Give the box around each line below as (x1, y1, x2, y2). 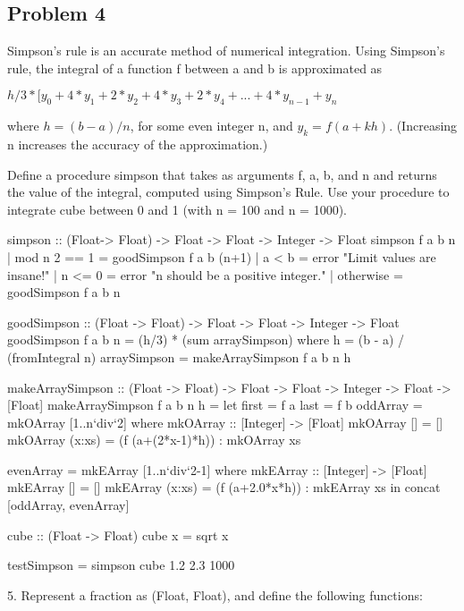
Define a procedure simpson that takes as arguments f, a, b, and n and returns (7, 165, 437, 183)
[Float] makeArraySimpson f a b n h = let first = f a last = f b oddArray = (7, 395, 423, 414)
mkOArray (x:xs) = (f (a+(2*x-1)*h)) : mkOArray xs (7, 430, 301, 449)
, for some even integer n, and (130, 116, 293, 135)
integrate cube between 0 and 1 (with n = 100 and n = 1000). (7, 199, 347, 218)
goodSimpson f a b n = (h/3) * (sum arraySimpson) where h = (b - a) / (7, 330, 405, 349)
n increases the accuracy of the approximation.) (7, 134, 268, 153)
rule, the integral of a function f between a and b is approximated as (7, 58, 383, 77)
